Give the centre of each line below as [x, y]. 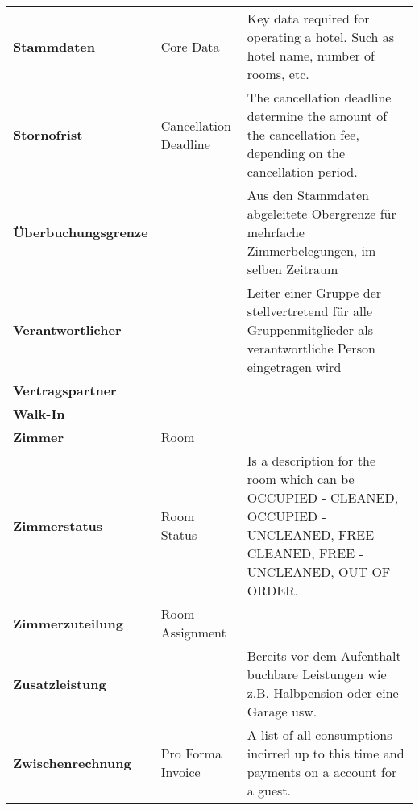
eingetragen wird [294, 367]
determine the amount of [317, 116]
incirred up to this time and [326, 753]
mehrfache [276, 232]
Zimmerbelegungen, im [311, 251]
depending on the [296, 153]
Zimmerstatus [58, 525]
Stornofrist [48, 134]
